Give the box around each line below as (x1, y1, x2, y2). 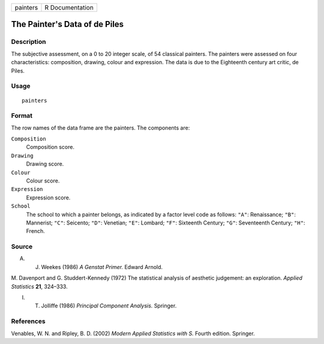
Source (11, 243, 33, 251)
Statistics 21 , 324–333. (11, 283, 68, 290)
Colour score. (26, 177, 60, 184)
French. (26, 228, 45, 235)
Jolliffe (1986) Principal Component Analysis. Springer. (41, 302, 177, 309)
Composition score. (26, 143, 75, 151)
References (11, 317, 46, 325)
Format (11, 112, 33, 120)
